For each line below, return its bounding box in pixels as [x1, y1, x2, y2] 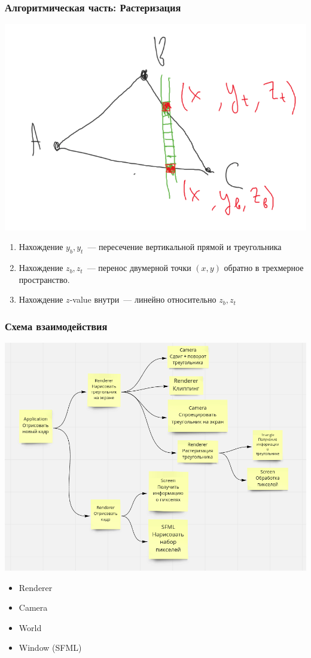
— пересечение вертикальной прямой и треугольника [87, 240, 282, 253]
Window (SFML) [19, 641, 82, 654]
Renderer [19, 581, 53, 593]
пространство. [19, 273, 70, 285]
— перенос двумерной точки [87, 261, 191, 274]
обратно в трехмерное [224, 261, 304, 274]
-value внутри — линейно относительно [69, 293, 217, 306]
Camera [19, 601, 48, 614]
